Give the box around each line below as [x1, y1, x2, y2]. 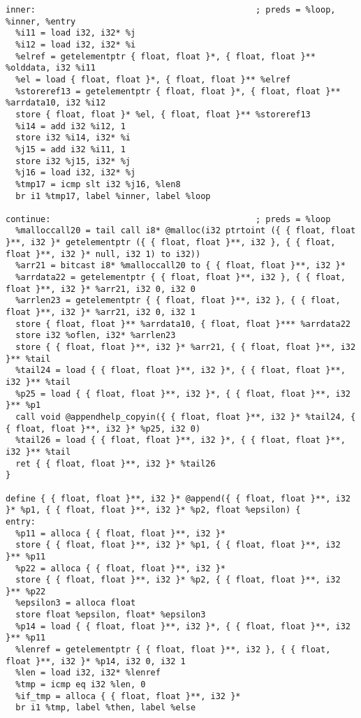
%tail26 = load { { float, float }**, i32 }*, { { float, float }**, [15, 435, 346, 446]
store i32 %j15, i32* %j [15, 156, 131, 166]
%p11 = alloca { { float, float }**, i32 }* [15, 528, 226, 538]
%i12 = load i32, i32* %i [15, 39, 136, 50]
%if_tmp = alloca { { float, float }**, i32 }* [15, 691, 241, 701]
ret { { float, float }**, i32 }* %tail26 [15, 458, 216, 469]
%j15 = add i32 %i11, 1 [15, 144, 126, 154]
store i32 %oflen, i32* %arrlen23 [15, 330, 176, 341]
